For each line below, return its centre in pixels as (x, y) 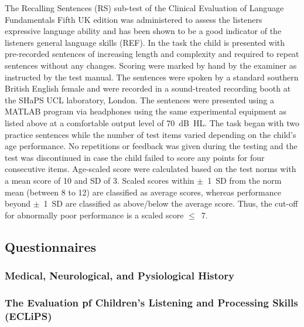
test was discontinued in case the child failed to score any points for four (135, 157)
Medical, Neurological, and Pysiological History (119, 275)
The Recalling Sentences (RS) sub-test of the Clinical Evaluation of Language (144, 8)
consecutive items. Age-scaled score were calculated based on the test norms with (151, 169)
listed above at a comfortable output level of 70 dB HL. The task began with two (152, 122)
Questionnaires (51, 246)
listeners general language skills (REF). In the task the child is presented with (145, 42)
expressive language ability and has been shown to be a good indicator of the (143, 31)
